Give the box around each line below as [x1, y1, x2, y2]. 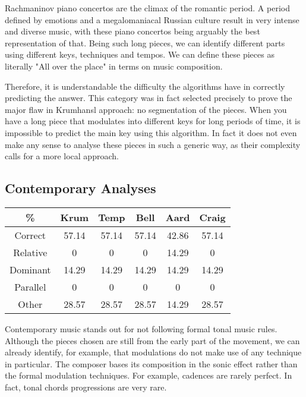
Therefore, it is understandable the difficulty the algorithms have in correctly [5, 80, 285, 92]
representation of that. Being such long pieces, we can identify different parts [5, 36, 285, 49]
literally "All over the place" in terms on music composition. [5, 59, 223, 72]
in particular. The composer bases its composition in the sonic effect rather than [5, 357, 298, 370]
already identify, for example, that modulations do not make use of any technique [5, 346, 302, 358]
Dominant [10, 262, 51, 276]
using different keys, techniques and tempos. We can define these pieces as [5, 48, 275, 61]
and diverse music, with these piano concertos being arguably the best [5, 25, 260, 37]
